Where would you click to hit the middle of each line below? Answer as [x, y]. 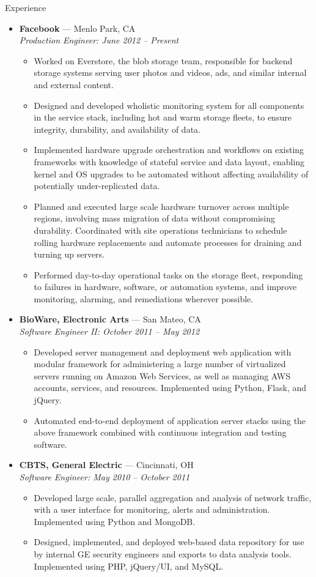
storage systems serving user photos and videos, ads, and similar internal [170, 73]
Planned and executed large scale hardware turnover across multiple [161, 206]
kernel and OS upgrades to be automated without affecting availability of [171, 173]
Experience [26, 7]
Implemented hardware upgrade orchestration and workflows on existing [169, 150]
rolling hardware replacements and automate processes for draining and [168, 242]
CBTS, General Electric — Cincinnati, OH [106, 465]
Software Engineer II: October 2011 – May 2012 [109, 331]
